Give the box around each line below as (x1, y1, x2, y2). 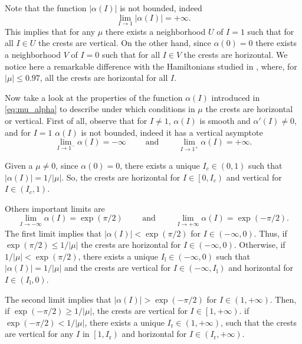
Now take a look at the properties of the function (5, 91, 183, 103)
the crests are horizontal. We (183, 48, 288, 60)
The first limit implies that (5, 227, 102, 239)
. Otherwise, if (234, 238, 285, 251)
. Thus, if (254, 227, 287, 239)
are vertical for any (5, 327, 74, 340)
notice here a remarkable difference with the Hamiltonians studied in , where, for (5, 60, 297, 72)
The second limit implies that (5, 293, 111, 305)
